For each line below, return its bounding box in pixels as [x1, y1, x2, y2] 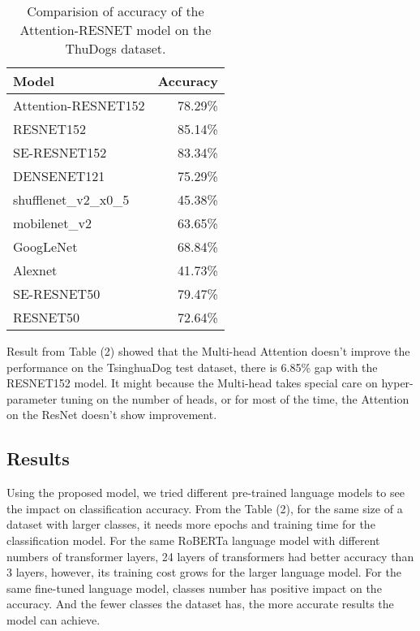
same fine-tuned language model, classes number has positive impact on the [6, 579, 382, 596]
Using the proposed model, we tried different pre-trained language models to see [6, 484, 405, 501]
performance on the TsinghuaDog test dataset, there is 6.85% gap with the [6, 358, 378, 375]
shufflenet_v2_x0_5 [13, 190, 130, 209]
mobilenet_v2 [13, 214, 92, 232]
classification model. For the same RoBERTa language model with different [6, 531, 380, 548]
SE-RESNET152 [13, 143, 107, 162]
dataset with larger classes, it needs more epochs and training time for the [6, 516, 375, 533]
